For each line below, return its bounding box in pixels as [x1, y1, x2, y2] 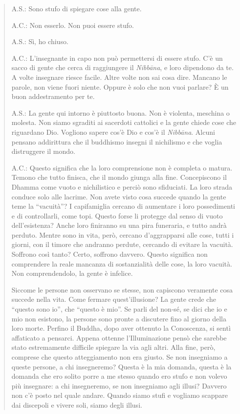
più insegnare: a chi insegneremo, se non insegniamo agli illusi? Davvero [11, 380, 227, 390]
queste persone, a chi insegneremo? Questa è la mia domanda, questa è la [11, 361, 232, 371]
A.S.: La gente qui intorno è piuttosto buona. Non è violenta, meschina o [11, 107, 230, 118]
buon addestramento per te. [11, 91, 95, 101]
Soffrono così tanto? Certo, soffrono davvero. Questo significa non [11, 249, 208, 259]
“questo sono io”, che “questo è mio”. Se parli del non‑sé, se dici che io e [11, 304, 227, 314]
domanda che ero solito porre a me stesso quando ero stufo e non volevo [11, 371, 227, 381]
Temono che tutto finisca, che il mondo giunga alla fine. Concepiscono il [11, 172, 227, 182]
